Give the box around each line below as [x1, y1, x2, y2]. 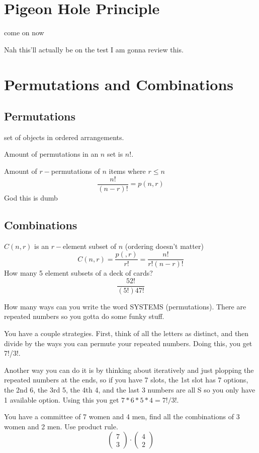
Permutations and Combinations [4, 74, 233, 94]
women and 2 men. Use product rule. [4, 421, 118, 431]
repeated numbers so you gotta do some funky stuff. [4, 311, 164, 321]
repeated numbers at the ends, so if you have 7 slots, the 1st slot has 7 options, [4, 374, 248, 385]
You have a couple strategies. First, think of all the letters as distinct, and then [4, 328, 249, 339]
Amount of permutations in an [4, 149, 99, 159]
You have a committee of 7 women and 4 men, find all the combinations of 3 [4, 411, 240, 422]
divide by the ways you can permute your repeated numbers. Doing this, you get [4, 338, 252, 348]
